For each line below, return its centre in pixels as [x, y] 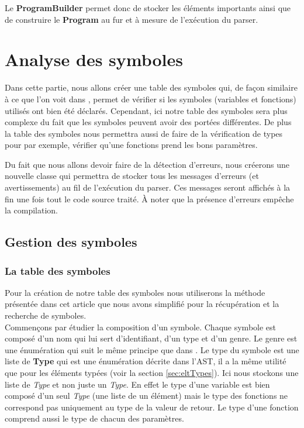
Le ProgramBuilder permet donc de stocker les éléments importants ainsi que [148, 8]
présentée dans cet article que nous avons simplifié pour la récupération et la [142, 304]
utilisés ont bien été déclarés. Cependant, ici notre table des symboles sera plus [146, 110]
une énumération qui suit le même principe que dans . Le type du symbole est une [152, 349]
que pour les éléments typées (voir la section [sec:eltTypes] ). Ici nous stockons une [152, 372]
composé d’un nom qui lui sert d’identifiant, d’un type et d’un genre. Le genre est [151, 338]
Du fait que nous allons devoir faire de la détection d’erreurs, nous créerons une [147, 164]
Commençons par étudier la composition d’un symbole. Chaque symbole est [141, 327]
